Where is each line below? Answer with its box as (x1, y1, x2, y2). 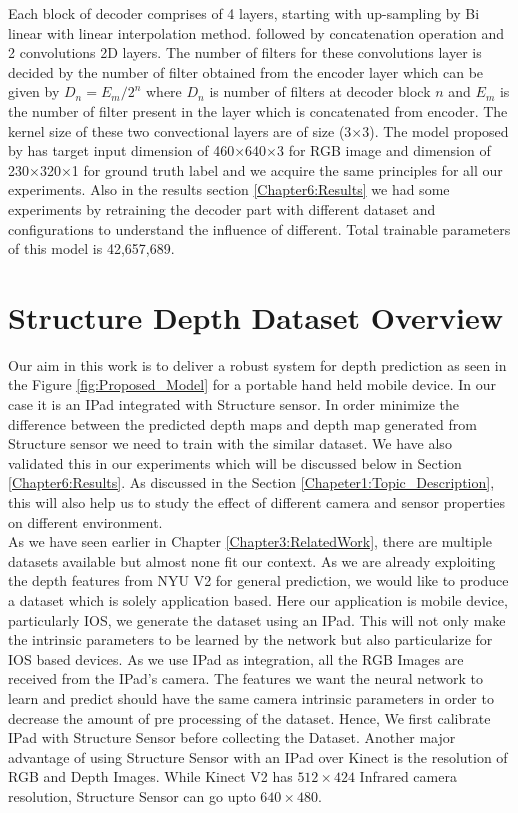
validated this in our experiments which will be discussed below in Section (8, 452, 462, 473)
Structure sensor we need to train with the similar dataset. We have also (8, 433, 452, 454)
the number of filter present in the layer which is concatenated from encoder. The (8, 100, 508, 121)
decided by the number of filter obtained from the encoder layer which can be (8, 61, 484, 82)
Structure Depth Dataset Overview (8, 296, 504, 337)
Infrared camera (359, 766, 457, 787)
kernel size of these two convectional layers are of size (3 (8, 120, 352, 141)
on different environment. (8, 511, 163, 532)
